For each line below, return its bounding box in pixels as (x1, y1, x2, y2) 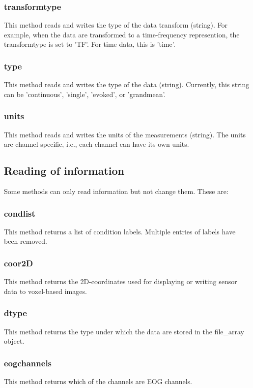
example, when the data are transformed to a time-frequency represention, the (4, 29, 240, 39)
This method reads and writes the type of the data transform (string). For (4, 20, 228, 30)
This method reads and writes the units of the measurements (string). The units (4, 129, 246, 139)
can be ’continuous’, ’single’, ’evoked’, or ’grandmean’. (4, 89, 166, 99)
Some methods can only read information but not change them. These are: (4, 186, 228, 196)
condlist (4, 207, 35, 219)
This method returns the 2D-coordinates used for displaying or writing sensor (4, 276, 237, 287)
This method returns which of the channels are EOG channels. (4, 376, 192, 387)
